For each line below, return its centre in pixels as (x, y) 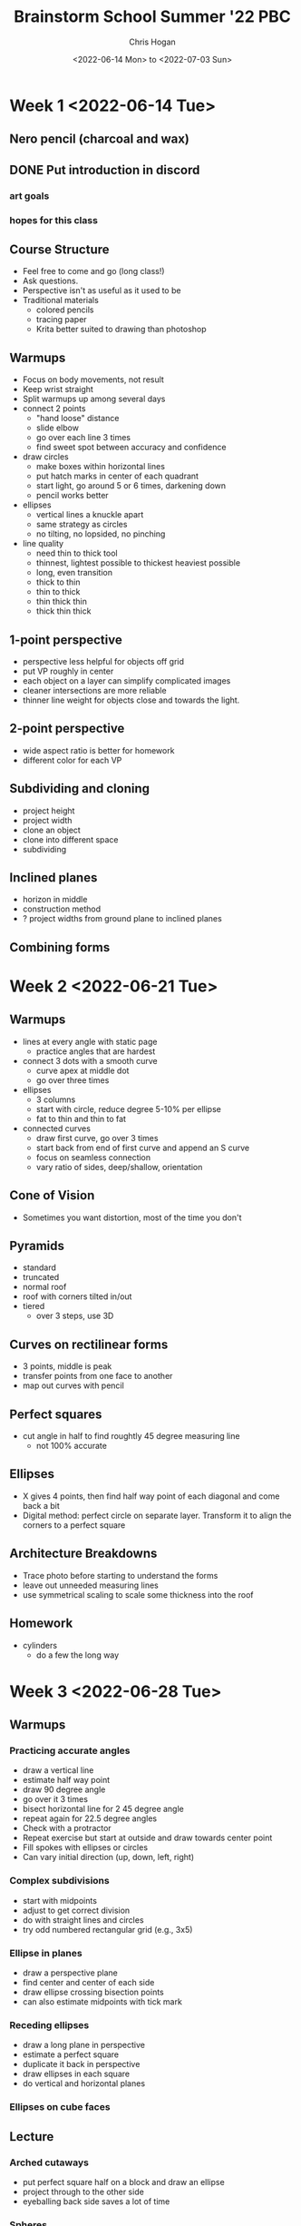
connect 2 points (54, 409)
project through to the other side (83, 2192)
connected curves (56, 1128)
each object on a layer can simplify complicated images (126, 681)
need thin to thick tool (77, 553)
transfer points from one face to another (97, 1376)
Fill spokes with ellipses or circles (85, 1847)
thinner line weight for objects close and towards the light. (131, 700)
